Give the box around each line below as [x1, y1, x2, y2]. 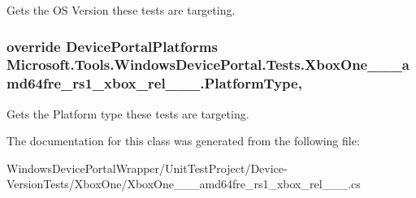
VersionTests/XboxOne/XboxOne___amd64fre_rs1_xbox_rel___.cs [6, 175, 361, 192]
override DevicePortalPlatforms [6, 36, 218, 56]
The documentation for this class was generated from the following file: [6, 132, 360, 149]
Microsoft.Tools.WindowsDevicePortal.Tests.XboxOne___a [6, 54, 410, 75]
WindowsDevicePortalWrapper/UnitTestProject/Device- [6, 159, 288, 176]
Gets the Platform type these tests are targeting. [6, 105, 249, 122]
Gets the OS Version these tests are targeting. [6, 2, 236, 18]
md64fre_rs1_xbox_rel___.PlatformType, [6, 73, 302, 93]
